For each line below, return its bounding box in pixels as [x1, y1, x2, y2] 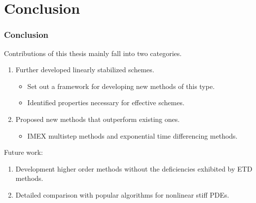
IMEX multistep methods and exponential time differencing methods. [27, 130, 238, 141]
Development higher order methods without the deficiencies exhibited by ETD [15, 163, 253, 174]
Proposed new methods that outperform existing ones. [15, 114, 180, 124]
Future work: [4, 147, 43, 157]
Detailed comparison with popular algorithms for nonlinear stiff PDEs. [15, 189, 229, 200]
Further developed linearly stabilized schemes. [15, 64, 154, 75]
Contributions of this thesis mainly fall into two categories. [4, 48, 182, 58]
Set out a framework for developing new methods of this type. [27, 81, 215, 91]
